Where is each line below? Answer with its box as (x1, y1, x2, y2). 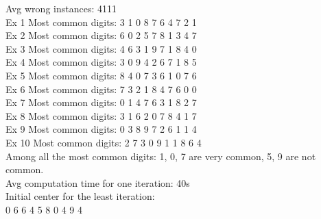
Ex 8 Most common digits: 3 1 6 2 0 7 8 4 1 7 (5, 108, 197, 123)
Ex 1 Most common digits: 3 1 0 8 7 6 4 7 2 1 (5, 14, 197, 29)
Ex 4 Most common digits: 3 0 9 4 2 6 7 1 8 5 (5, 55, 197, 69)
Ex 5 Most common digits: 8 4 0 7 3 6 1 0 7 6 (5, 68, 197, 82)
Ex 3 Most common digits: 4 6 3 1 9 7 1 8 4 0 (5, 41, 197, 55)
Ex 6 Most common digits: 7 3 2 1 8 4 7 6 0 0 (5, 81, 197, 96)
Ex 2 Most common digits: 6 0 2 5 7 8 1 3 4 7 (5, 28, 197, 42)
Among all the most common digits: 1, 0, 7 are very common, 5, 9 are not (5, 149, 316, 163)
